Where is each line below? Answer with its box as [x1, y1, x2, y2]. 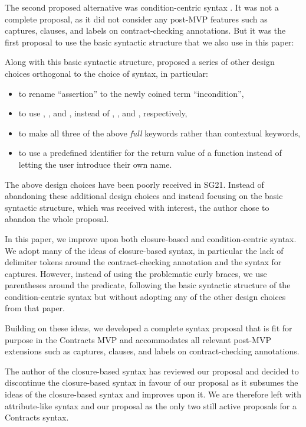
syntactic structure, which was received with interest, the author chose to [5, 201, 269, 213]
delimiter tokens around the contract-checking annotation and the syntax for [5, 256, 282, 268]
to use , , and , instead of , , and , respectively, [18, 107, 187, 119]
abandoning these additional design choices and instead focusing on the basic [5, 190, 283, 202]
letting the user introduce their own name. [18, 158, 172, 170]
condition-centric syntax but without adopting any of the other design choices [5, 290, 286, 302]
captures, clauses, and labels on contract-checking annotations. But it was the [5, 24, 286, 37]
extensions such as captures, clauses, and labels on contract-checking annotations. [5, 345, 300, 357]
